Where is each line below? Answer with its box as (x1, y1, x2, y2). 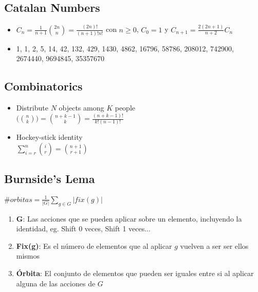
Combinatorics (4, 78, 83, 94)
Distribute (16, 102, 48, 113)
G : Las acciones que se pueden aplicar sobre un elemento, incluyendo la (16, 213, 242, 224)
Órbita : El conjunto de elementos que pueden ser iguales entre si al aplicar (16, 267, 254, 278)
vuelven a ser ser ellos (180, 240, 249, 251)
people (115, 102, 136, 113)
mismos (16, 250, 40, 261)
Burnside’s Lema (4, 171, 95, 187)
